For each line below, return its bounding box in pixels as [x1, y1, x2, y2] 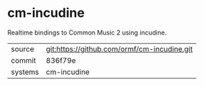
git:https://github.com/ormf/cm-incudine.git [45, 44, 193, 54]
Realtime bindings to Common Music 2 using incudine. [7, 28, 167, 37]
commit [11, 55, 36, 65]
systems [11, 67, 39, 77]
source [11, 44, 34, 54]
